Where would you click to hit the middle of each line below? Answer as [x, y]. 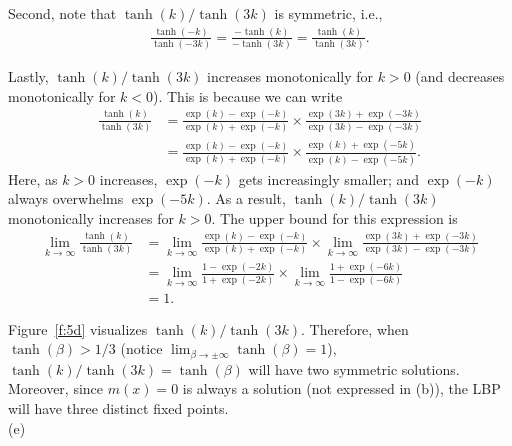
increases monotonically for [290, 76]
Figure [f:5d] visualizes [78, 328]
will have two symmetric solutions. [354, 368]
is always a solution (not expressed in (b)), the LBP [341, 388]
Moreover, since [56, 388]
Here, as [33, 178]
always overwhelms [66, 198]
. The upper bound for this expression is [334, 217]
